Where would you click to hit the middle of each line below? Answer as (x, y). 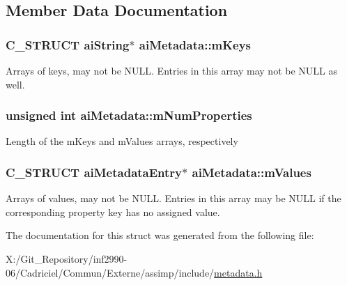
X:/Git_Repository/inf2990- (67, 259)
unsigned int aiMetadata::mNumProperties (129, 115)
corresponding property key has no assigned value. (113, 211)
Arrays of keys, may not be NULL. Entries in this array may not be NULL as (171, 70)
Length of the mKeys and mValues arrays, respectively (122, 141)
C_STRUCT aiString (68, 44)
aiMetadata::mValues (252, 172)
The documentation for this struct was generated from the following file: (160, 235)
